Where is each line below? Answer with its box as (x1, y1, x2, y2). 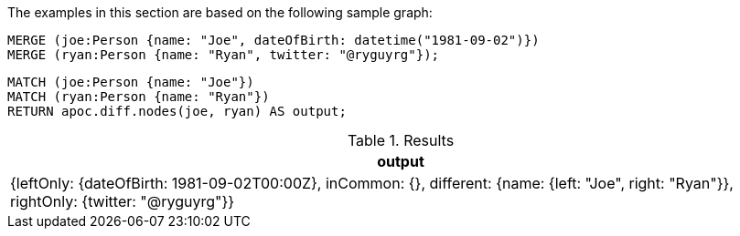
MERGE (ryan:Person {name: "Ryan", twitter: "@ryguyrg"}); (7, 47, 440, 62)
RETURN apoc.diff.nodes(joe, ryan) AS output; (7, 104, 347, 118)
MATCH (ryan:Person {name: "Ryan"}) (7, 89, 270, 104)
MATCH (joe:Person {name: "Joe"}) (7, 75, 254, 89)
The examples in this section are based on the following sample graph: (7, 5, 433, 20)
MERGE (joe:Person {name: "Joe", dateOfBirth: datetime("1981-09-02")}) (7, 33, 540, 47)
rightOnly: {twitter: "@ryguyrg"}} (10, 192, 235, 210)
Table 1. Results (347, 131, 455, 149)
